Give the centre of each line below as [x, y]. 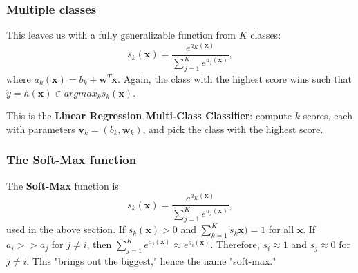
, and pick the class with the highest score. [233, 129]
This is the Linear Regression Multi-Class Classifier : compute [149, 115]
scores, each [328, 115]
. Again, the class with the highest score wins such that [235, 79]
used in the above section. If [66, 229]
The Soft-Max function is [63, 185]
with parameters [41, 129]
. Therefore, [235, 244]
